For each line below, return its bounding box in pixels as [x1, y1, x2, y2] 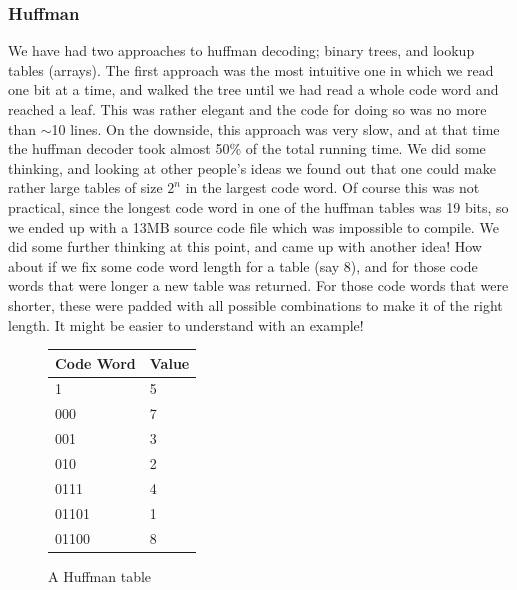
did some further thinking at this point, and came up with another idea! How [8, 236, 482, 257]
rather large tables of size [8, 177, 163, 198]
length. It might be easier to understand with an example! [8, 314, 364, 335]
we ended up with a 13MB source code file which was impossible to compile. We [8, 216, 499, 237]
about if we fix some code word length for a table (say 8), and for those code [8, 255, 478, 276]
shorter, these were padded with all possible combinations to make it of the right [8, 294, 503, 315]
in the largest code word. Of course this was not [185, 177, 480, 198]
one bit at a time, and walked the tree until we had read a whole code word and [8, 79, 499, 100]
